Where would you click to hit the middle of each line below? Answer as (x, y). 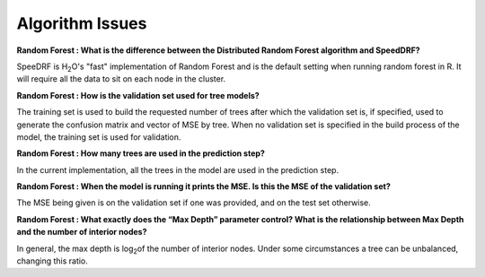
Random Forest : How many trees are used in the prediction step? (141, 153)
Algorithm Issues (82, 23)
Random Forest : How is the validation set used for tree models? (138, 95)
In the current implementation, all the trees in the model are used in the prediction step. (178, 169)
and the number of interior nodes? (82, 232)
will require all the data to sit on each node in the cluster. (121, 79)
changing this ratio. (53, 261)
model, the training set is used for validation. (99, 137)
